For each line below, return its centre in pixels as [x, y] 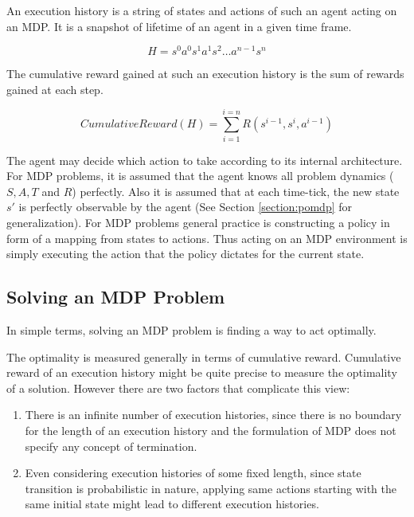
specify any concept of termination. [111, 446]
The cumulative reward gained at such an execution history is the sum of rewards [205, 74]
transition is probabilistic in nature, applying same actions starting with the [211, 488]
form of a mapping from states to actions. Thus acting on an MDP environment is [207, 238]
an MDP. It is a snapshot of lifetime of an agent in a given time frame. [179, 26]
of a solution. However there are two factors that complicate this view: [178, 388]
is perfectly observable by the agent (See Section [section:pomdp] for [186, 207]
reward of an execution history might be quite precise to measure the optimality [202, 372]
